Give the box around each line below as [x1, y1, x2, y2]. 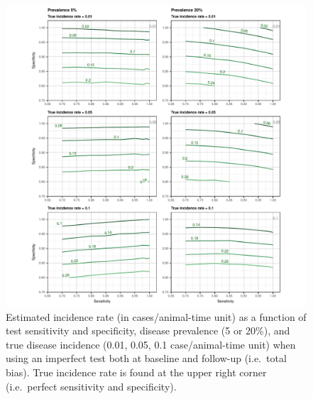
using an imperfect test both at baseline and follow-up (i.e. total [6, 351, 287, 366]
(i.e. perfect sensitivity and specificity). [6, 378, 177, 393]
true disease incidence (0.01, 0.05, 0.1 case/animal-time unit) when [6, 337, 296, 351]
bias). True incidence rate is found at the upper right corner [6, 364, 267, 379]
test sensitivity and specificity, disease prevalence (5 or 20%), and [6, 323, 290, 338]
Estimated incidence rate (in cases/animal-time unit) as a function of [6, 309, 307, 324]
